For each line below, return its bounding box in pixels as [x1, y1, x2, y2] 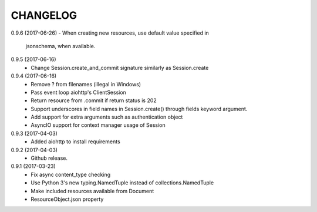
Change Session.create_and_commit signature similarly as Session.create [31, 64, 209, 71]
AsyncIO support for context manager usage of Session [31, 122, 166, 129]
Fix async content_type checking [31, 171, 111, 178]
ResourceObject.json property [31, 196, 104, 203]
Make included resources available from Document [31, 187, 154, 194]
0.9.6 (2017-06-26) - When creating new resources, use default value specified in [11, 29, 210, 36]
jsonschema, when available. [25, 42, 96, 49]
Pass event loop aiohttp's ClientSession [31, 89, 126, 96]
